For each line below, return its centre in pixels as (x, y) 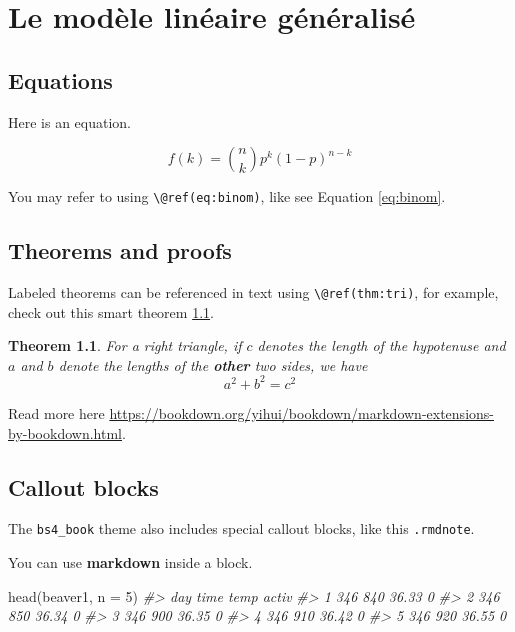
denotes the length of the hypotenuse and (381, 345)
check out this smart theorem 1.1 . (111, 311)
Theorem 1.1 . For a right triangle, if (125, 345)
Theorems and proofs (120, 250)
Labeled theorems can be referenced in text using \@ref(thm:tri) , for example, (253, 292)
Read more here (56, 412)
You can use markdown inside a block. (130, 562)
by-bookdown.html (65, 432)
